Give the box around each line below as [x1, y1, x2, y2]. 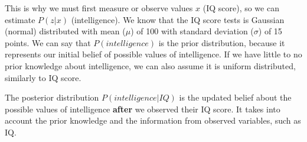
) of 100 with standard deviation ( [130, 25, 254, 37]
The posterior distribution [5, 91, 99, 104]
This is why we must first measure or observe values [5, 2, 193, 14]
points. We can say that [5, 36, 91, 49]
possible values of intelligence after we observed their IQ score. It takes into [5, 102, 280, 115]
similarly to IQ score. [5, 71, 81, 83]
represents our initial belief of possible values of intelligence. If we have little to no [5, 48, 302, 60]
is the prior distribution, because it [158, 36, 285, 49]
